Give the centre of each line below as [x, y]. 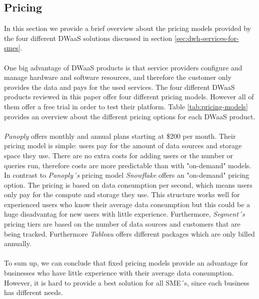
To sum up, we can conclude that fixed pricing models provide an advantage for [126, 263]
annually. [18, 243]
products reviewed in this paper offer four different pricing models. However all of [129, 97]
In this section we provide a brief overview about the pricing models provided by [127, 28]
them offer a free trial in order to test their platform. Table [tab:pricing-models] [126, 106]
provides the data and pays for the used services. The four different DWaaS [119, 87]
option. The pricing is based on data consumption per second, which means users [128, 184]
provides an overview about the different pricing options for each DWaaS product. [130, 116]
